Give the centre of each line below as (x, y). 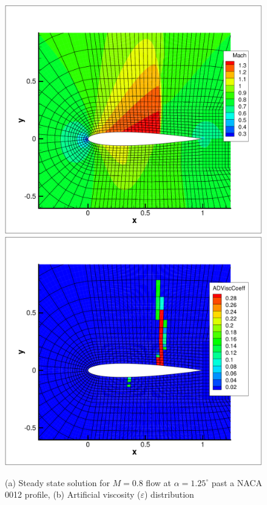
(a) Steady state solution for (57, 482)
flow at (158, 482)
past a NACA (237, 482)
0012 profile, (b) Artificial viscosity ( (73, 494)
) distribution (169, 494)
